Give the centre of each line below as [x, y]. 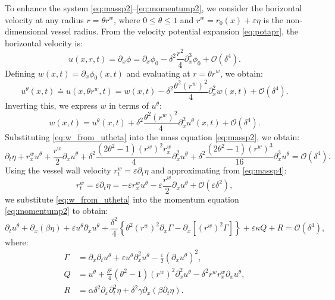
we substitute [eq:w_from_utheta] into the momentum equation [122, 199]
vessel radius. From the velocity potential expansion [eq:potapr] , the [175, 31]
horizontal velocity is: [44, 42]
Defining [20, 73]
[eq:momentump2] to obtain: [57, 211]
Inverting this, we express [51, 105]
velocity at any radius [44, 19]
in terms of [129, 105]
